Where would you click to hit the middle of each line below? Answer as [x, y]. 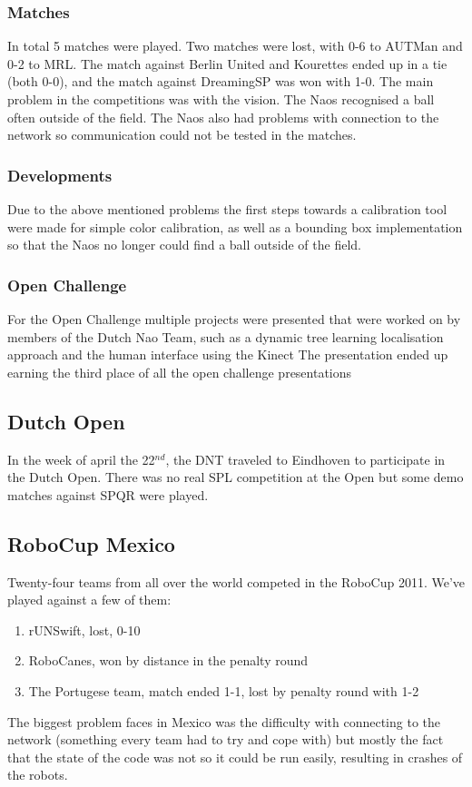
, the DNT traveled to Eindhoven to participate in [305, 459]
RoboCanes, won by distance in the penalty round [168, 660]
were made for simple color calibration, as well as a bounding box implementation [235, 226]
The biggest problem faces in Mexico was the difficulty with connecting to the [224, 721]
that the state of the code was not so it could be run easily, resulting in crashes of [235, 757]
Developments [60, 175]
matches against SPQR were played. [108, 494]
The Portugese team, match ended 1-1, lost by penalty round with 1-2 [224, 690]
